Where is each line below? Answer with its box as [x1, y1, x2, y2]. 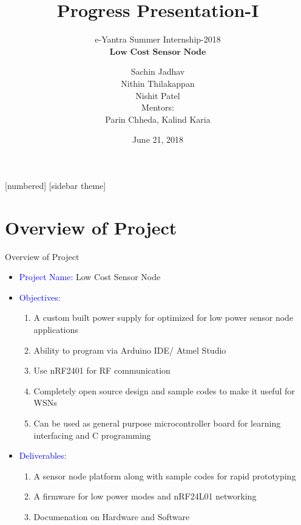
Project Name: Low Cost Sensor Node [19, 270, 161, 283]
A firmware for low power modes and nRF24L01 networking [33, 490, 257, 503]
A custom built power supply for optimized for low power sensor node [33, 311, 294, 324]
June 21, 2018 [132, 133, 184, 146]
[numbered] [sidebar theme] [5, 179, 106, 191]
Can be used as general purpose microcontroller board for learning [33, 416, 281, 429]
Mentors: [141, 101, 174, 114]
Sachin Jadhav [130, 65, 185, 78]
